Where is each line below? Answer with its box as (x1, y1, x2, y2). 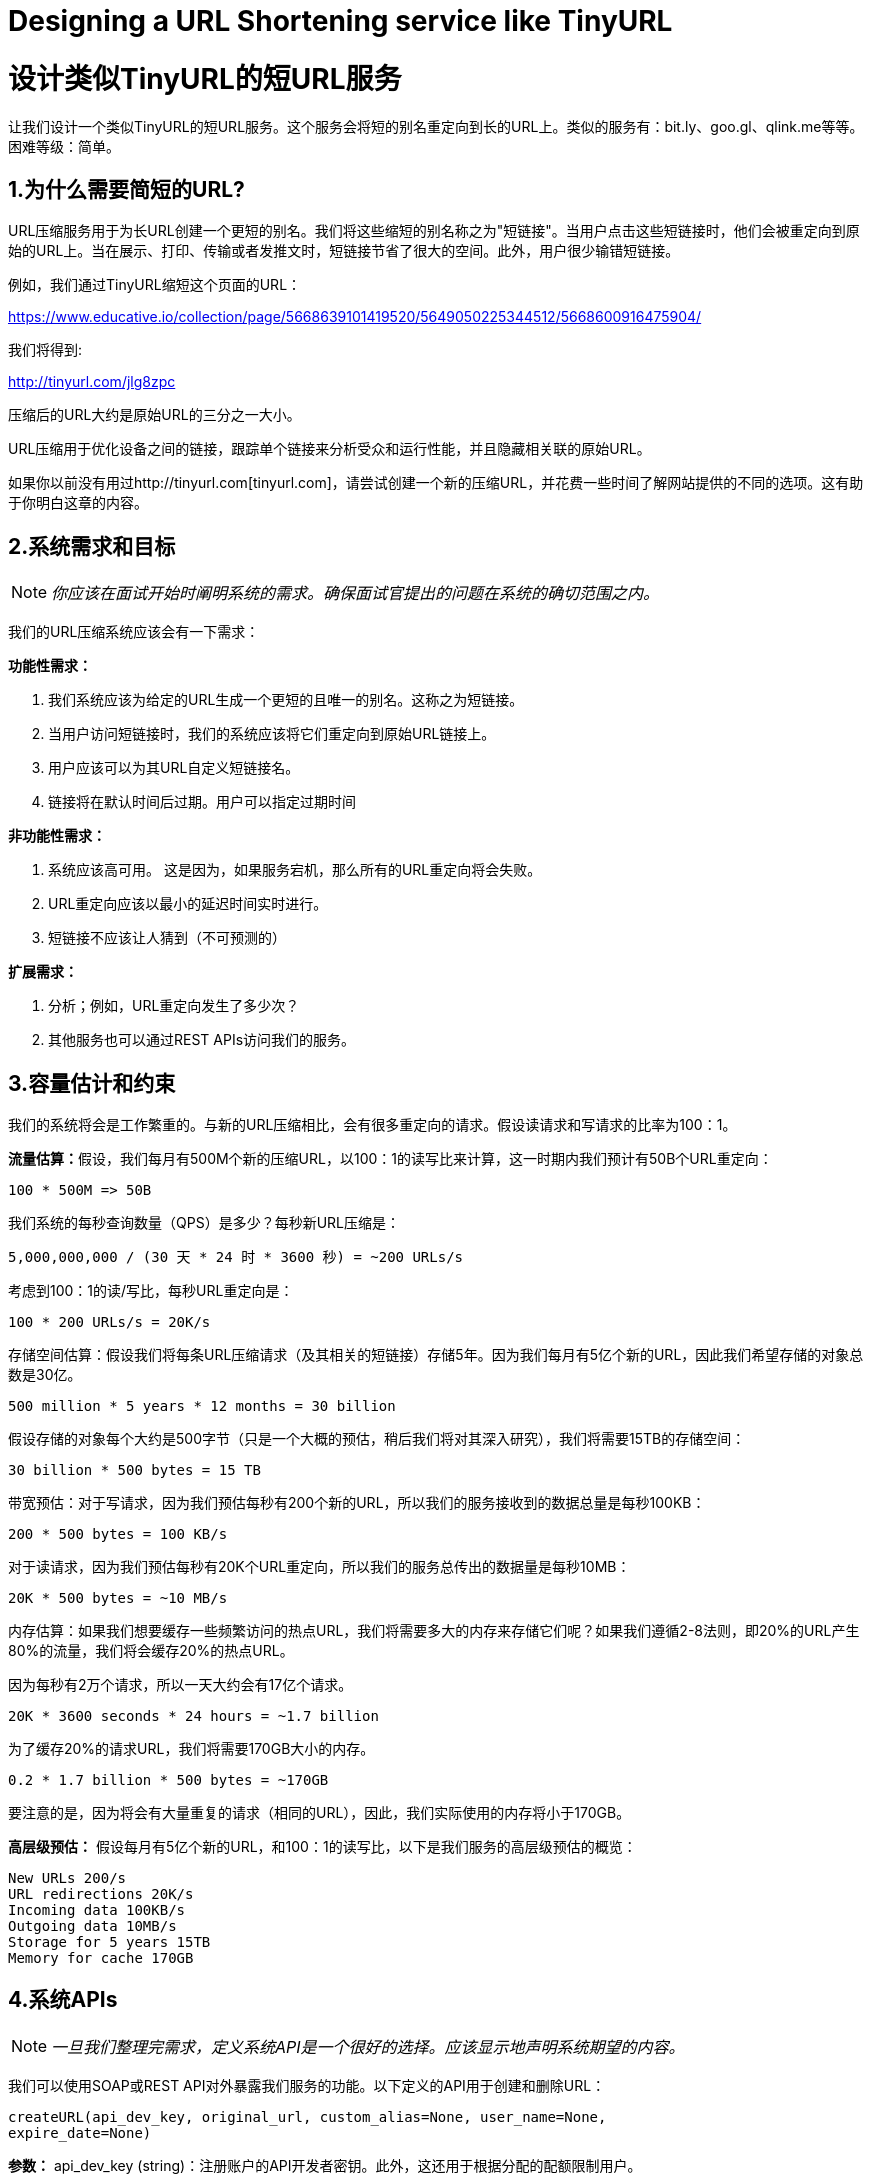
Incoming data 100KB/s (8, 1902, 186, 1919)
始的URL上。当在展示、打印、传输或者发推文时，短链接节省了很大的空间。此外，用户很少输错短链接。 (8, 242, 680, 260)
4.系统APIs (8, 1987, 118, 2013)
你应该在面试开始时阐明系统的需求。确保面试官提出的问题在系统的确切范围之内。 (51, 583, 660, 604)
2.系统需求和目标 (8, 533, 176, 559)
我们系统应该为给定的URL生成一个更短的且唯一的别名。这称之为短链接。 (48, 691, 524, 709)
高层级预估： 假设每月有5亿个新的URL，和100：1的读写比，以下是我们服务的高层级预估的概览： (8, 1838, 637, 1856)
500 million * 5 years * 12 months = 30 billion (8, 1398, 396, 1415)
